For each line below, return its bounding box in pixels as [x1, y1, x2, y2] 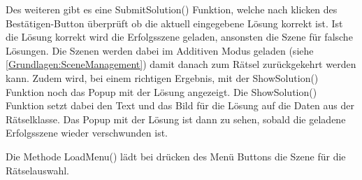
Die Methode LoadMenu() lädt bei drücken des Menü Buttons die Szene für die [6, 148, 346, 163]
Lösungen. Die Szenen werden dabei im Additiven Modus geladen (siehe [6, 43, 314, 57]
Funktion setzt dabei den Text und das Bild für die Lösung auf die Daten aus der [6, 98, 354, 113]
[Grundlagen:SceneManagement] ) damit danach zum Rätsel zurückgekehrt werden [6, 57, 356, 71]
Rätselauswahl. [6, 162, 69, 177]
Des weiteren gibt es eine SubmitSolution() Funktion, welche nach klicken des [6, 2, 338, 16]
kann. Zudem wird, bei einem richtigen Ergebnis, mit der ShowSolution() [6, 70, 319, 85]
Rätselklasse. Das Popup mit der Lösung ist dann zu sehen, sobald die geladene [6, 111, 346, 126]
